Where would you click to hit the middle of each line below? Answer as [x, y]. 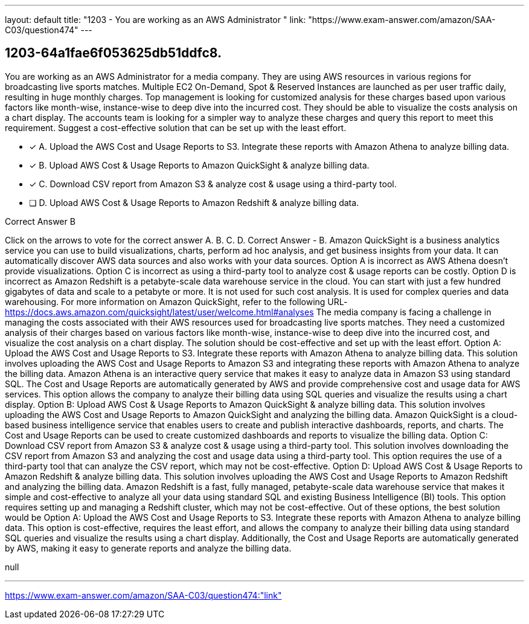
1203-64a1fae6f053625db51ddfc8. [113, 53]
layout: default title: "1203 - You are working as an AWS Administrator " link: [155, 20]
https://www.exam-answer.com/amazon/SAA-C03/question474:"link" [143, 595]
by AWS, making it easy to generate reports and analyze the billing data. [148, 548]
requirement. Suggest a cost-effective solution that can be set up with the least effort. [176, 127]
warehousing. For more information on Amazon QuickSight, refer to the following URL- [176, 301]
